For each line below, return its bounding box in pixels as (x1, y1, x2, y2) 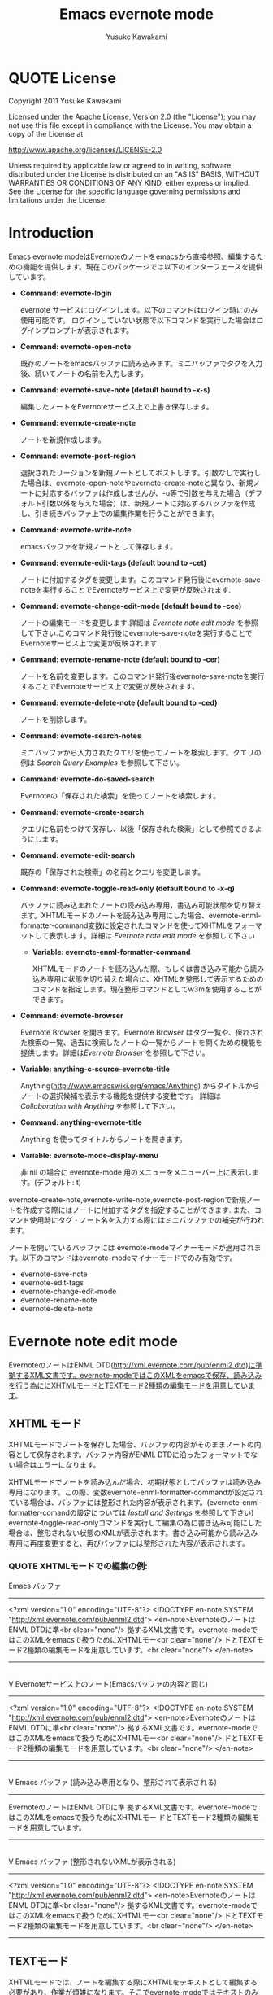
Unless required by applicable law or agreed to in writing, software (8, 160, 232, 170)
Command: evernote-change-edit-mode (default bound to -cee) (19, 601, 242, 610)
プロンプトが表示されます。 (41, 325, 134, 335)
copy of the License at (8, 129, 84, 138)
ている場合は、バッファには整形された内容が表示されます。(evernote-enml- (8, 1498, 262, 1507)
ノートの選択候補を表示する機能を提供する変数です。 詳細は (19, 1091, 222, 1100)
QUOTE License (8, 68, 116, 87)
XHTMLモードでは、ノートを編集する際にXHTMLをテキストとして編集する (8, 1977, 258, 1987)
